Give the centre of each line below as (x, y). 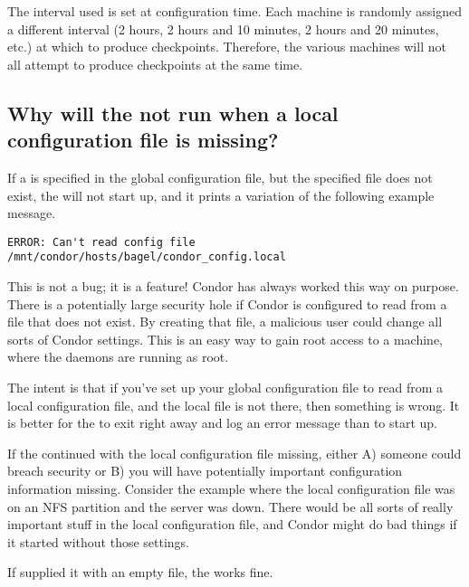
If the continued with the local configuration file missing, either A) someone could (234, 453)
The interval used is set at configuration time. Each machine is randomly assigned (235, 11)
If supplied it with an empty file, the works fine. (140, 572)
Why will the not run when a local (173, 113)
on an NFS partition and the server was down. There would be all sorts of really (230, 506)
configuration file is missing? (143, 140)
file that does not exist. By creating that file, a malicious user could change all (225, 322)
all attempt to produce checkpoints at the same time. (155, 64)
